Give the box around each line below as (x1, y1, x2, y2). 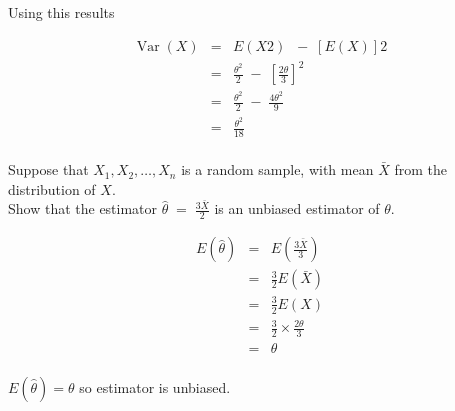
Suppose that (8, 159, 89, 180)
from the (394, 159, 447, 180)
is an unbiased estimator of (214, 198, 380, 219)
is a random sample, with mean (181, 159, 374, 180)
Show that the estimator (8, 198, 158, 219)
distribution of (8, 178, 96, 199)
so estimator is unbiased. (79, 377, 231, 398)
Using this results (8, 2, 115, 22)
